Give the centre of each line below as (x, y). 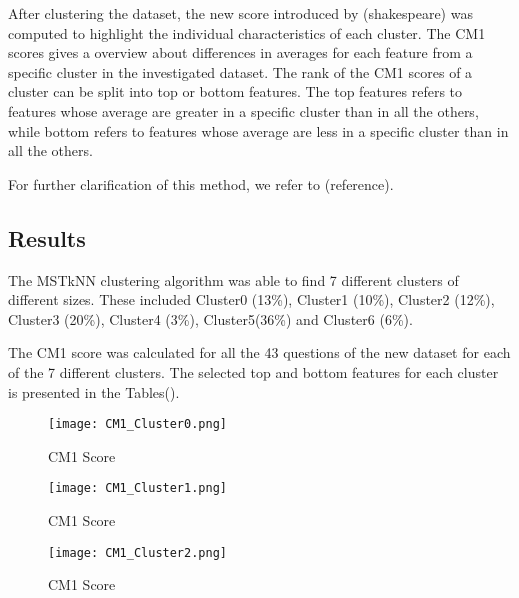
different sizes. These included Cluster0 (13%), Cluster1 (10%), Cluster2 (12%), (251, 299)
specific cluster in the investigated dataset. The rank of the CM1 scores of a (240, 71)
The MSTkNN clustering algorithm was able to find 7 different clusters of (233, 279)
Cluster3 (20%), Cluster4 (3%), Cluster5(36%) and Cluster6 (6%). (210, 318)
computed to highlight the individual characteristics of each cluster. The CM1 (247, 32)
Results (47, 237)
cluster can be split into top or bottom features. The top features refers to (235, 91)
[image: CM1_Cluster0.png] (137, 424)
